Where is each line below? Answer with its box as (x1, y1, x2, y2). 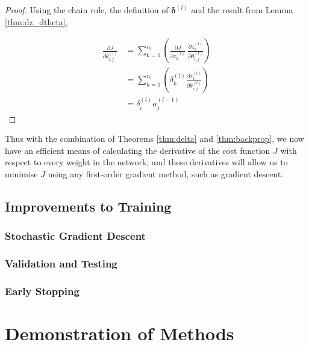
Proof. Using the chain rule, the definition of (5, 4, 169, 16)
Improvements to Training (5, 197, 172, 215)
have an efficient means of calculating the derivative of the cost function (5, 144, 270, 156)
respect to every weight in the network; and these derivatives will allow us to (5, 156, 288, 168)
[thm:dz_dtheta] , (5, 15, 68, 28)
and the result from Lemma (191, 4, 293, 16)
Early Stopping (5, 283, 80, 298)
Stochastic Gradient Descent (5, 228, 146, 243)
